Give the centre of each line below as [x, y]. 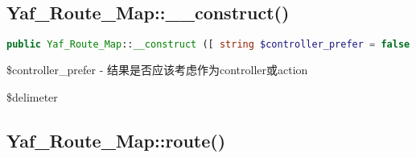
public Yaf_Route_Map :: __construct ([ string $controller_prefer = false [208, 45]
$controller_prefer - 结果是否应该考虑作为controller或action [157, 70]
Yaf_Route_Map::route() [116, 140]
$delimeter [32, 96]
